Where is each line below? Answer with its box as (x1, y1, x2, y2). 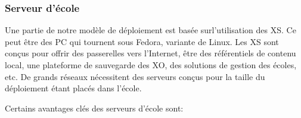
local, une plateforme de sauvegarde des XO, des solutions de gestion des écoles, (5, 59, 297, 71)
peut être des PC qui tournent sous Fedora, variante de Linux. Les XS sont (5, 35, 279, 47)
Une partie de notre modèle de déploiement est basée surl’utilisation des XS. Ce (5, 24, 296, 36)
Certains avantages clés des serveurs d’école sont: (5, 101, 184, 114)
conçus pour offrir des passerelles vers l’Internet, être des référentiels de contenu (5, 47, 296, 59)
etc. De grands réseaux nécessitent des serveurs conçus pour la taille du (5, 70, 265, 82)
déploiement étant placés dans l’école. (5, 82, 142, 94)
